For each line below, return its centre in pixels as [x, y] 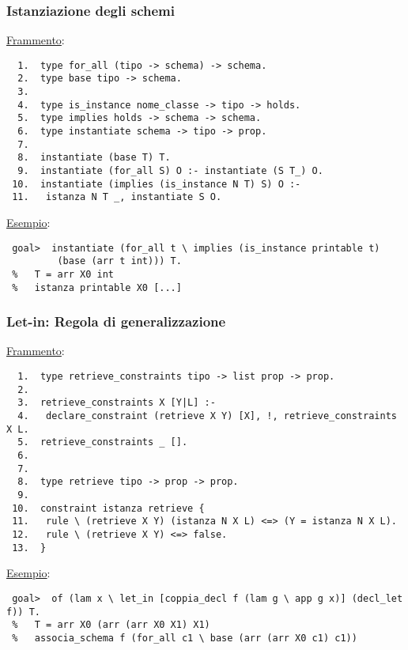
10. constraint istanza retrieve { [108, 508]
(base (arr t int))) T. [119, 261]
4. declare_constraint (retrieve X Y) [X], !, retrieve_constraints [207, 416]
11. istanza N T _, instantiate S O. [117, 197]
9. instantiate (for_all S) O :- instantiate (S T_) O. [170, 171]
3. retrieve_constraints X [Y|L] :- [117, 403]
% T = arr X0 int [63, 274]
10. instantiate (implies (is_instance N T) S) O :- [157, 184]
